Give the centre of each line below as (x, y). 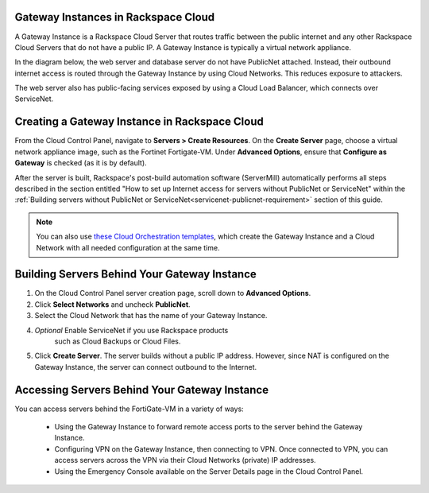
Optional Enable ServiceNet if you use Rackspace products (131, 330)
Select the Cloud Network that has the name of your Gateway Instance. (151, 316)
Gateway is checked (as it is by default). (81, 163)
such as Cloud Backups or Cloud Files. (118, 341)
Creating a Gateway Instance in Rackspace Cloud (139, 122)
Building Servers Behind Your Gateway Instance (136, 274)
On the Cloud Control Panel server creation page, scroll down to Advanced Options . (173, 293)
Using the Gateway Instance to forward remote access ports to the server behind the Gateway (209, 427)
